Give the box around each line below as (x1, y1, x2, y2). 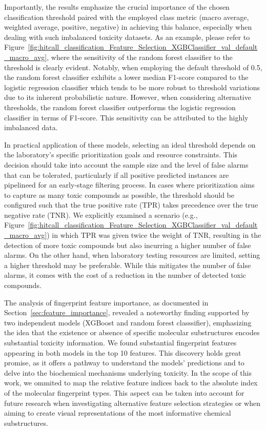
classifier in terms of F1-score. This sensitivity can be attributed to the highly (4, 112, 249, 122)
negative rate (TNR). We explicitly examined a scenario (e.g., (4, 209, 198, 220)
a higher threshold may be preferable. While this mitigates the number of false (4, 259, 251, 270)
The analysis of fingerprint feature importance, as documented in (4, 297, 209, 308)
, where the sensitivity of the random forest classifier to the (47, 51, 233, 62)
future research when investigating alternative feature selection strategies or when (4, 397, 260, 408)
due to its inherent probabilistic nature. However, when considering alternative (4, 92, 251, 103)
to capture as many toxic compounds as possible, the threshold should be (4, 189, 235, 200)
